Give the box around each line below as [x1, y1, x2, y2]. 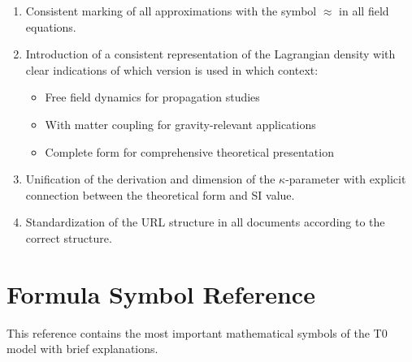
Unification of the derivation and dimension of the [25, 170, 275, 187]
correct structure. [25, 229, 112, 246]
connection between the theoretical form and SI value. [25, 186, 295, 203]
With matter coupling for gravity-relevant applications [45, 115, 316, 132]
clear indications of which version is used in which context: [25, 61, 319, 78]
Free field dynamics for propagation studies [45, 88, 260, 106]
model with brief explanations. [7, 340, 158, 357]
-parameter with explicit [285, 170, 406, 187]
